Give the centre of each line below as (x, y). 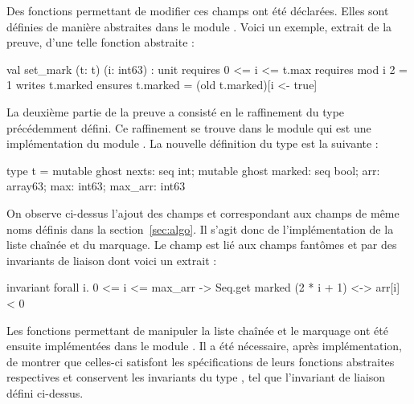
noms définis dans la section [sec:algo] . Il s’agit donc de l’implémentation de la (200, 229)
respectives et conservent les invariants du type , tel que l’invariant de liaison (196, 377)
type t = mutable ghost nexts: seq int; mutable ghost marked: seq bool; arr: (193, 170)
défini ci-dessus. (45, 392)
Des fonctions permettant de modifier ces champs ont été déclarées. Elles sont (198, 10)
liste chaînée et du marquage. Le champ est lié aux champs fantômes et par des (202, 245)
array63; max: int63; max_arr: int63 (96, 186)
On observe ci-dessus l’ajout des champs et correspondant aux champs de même (203, 212)
